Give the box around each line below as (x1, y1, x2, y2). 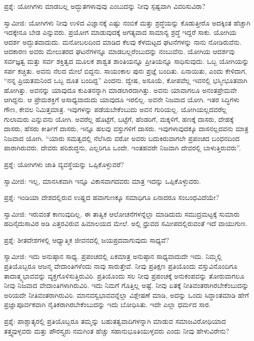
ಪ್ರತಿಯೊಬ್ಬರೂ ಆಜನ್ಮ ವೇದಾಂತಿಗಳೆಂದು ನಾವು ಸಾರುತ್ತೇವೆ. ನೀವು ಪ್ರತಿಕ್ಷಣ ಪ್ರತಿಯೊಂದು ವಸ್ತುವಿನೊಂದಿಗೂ (4, 261, 238, 271)
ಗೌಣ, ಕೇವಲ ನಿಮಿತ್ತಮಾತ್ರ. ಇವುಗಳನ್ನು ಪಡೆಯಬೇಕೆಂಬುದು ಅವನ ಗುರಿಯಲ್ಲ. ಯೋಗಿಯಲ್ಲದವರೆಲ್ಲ (4, 104, 227, 114)
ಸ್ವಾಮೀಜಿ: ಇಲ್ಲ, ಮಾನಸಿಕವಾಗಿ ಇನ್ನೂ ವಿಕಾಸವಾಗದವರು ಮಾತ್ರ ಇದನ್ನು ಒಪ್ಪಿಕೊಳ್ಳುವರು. (4, 175, 201, 186)
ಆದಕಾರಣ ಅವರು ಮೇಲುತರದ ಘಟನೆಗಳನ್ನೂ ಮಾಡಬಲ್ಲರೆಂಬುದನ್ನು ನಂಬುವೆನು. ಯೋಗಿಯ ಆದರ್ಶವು (4, 46, 235, 57)
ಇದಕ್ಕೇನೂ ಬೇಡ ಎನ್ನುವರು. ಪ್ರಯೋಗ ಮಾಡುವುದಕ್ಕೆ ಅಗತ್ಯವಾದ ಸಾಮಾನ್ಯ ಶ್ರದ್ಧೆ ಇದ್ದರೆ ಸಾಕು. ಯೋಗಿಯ (4, 27, 237, 37)
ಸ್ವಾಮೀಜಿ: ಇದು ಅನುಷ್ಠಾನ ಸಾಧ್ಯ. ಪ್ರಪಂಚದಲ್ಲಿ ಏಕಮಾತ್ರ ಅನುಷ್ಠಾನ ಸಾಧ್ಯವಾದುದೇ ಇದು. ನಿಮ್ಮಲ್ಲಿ (4, 251, 222, 261)
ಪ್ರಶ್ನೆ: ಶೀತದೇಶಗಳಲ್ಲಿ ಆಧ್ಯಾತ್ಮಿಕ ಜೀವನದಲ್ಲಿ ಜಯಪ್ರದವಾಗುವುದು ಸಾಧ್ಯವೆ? (4, 234, 169, 245)
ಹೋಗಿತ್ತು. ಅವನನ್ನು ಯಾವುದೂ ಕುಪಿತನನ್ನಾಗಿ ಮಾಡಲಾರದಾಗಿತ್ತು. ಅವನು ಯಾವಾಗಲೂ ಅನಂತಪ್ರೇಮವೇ (4, 85, 237, 95)
